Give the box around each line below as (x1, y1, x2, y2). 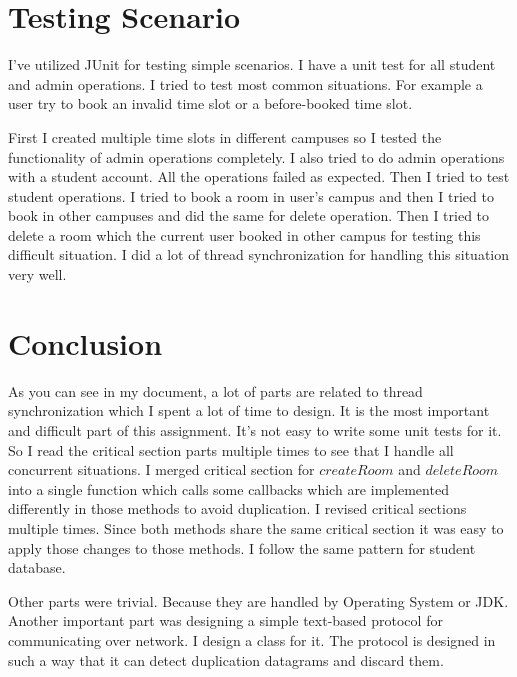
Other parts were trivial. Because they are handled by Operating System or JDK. (8, 590, 509, 611)
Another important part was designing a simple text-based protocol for (8, 610, 443, 631)
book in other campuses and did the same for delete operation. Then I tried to (8, 205, 490, 226)
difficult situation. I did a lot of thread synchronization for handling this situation (8, 244, 510, 265)
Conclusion (8, 322, 163, 363)
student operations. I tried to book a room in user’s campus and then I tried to (8, 185, 494, 206)
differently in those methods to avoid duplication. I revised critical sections (8, 498, 467, 519)
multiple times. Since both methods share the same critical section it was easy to (8, 517, 504, 538)
